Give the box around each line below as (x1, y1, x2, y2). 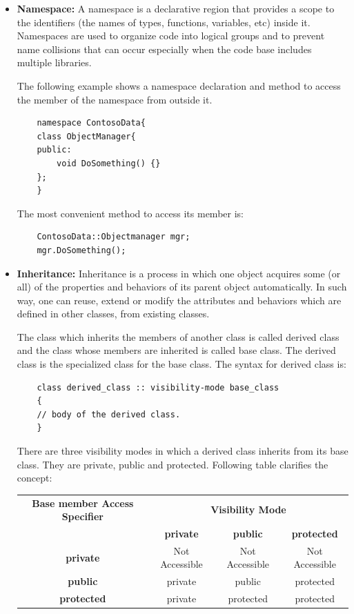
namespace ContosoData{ (37, 118, 146, 128)
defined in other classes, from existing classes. (17, 306, 210, 321)
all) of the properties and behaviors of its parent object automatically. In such (17, 279, 347, 294)
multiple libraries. (17, 55, 92, 70)
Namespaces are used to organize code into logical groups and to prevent (17, 28, 325, 43)
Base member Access (32, 495, 134, 510)
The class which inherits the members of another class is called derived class (17, 329, 340, 344)
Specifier (61, 509, 104, 524)
